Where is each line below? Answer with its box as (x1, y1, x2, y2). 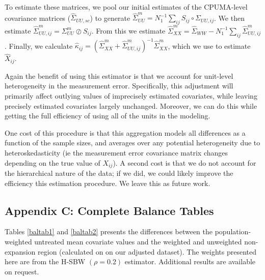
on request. (5, 266, 39, 276)
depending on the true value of (5, 157, 100, 168)
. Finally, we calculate (5, 40, 73, 51)
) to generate (90, 12, 130, 23)
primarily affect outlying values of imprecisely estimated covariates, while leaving (5, 90, 257, 101)
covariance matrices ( (5, 12, 71, 23)
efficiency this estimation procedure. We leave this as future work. (5, 177, 210, 188)
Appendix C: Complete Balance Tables (5, 202, 214, 218)
